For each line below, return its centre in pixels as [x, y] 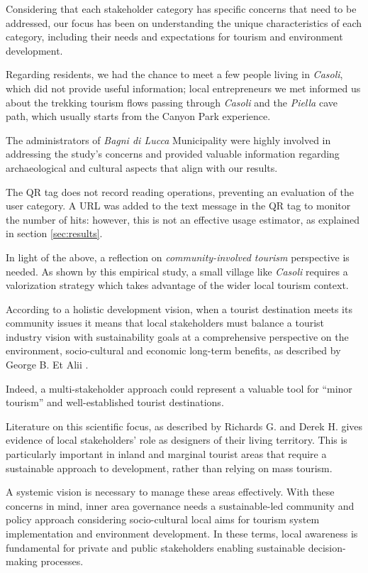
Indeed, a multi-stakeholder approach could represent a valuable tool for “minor [179, 388]
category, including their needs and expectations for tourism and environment [174, 37]
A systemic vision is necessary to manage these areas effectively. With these [170, 492]
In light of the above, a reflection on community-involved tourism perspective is [178, 257]
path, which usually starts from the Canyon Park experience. [138, 116]
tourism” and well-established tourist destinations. [115, 402]
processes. [62, 561]
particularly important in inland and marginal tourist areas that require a [166, 454]
